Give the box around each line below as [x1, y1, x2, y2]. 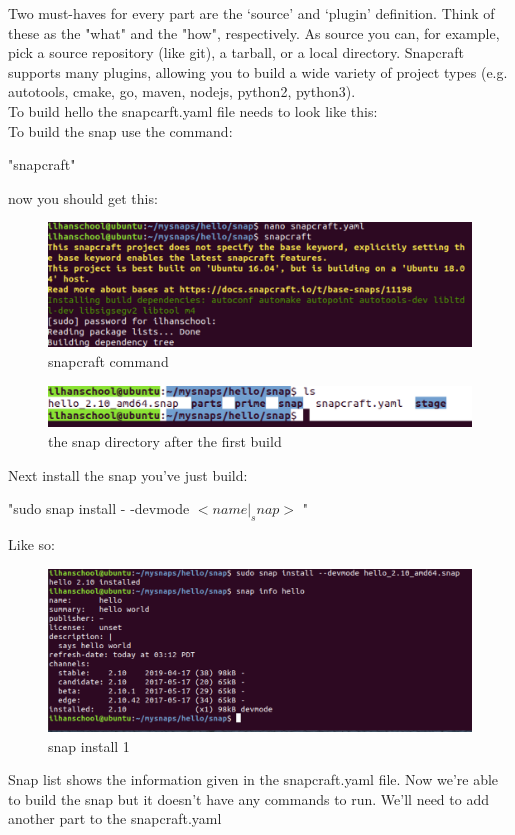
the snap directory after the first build [48, 430, 282, 451]
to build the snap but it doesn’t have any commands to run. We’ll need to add [8, 788, 489, 809]
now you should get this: [8, 187, 158, 208]
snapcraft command [48, 350, 169, 371]
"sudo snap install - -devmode [8, 498, 190, 519]
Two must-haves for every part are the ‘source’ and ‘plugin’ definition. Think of [8, 3, 495, 23]
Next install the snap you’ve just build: [8, 464, 248, 485]
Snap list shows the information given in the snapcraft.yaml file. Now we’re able [8, 769, 499, 790]
